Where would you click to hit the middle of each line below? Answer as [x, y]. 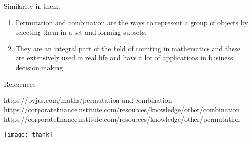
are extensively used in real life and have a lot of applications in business [124, 58]
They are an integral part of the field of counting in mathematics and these [128, 48]
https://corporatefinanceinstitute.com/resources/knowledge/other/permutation [122, 119]
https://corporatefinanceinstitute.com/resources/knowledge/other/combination [122, 109]
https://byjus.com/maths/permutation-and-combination [88, 100]
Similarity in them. [32, 6]
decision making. [40, 67]
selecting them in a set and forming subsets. [81, 32]
